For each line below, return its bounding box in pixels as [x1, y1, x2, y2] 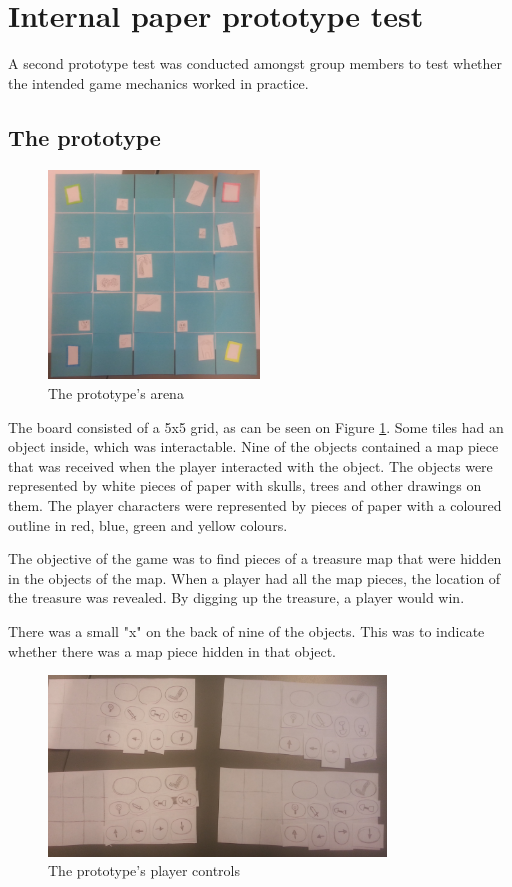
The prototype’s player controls [48, 860, 240, 881]
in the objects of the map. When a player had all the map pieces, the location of [8, 567, 501, 588]
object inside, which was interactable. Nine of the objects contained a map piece [8, 436, 499, 457]
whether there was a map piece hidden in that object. [8, 640, 336, 661]
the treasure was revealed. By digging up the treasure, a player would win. [8, 587, 465, 608]
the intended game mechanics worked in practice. [8, 72, 309, 93]
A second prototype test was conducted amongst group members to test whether [8, 53, 503, 74]
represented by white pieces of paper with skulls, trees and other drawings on [8, 475, 482, 496]
